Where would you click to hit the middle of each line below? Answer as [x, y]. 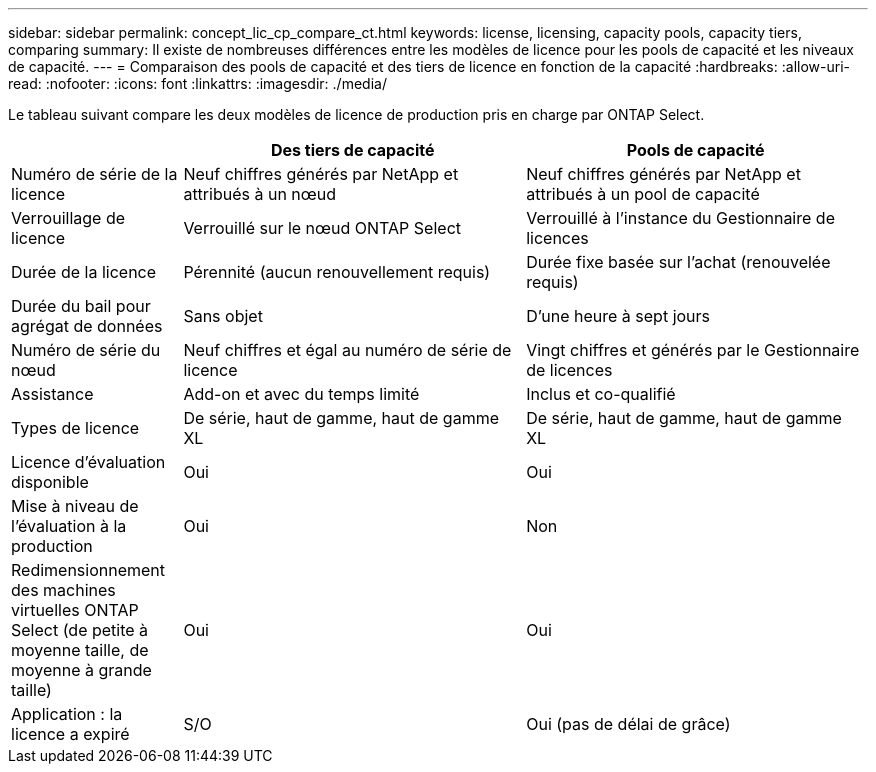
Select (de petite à [80, 630]
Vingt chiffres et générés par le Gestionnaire [693, 350]
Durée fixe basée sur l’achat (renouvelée [678, 262]
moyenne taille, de [80, 650]
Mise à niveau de [75, 506]
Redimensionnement [88, 570]
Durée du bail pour [81, 306]
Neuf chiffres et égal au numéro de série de [347, 350]
